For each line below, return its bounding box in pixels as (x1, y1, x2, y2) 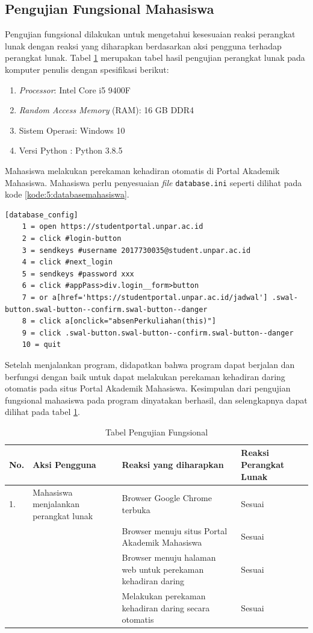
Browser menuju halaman (122, 550, 216, 563)
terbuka (122, 503, 150, 516)
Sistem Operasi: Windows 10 (19, 123, 125, 136)
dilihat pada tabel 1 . (5, 405, 80, 418)
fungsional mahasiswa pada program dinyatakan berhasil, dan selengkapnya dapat (5, 393, 308, 406)
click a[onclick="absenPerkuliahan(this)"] (39, 317, 216, 326)
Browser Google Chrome (122, 491, 212, 504)
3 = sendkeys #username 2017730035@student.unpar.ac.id (22, 246, 251, 255)
